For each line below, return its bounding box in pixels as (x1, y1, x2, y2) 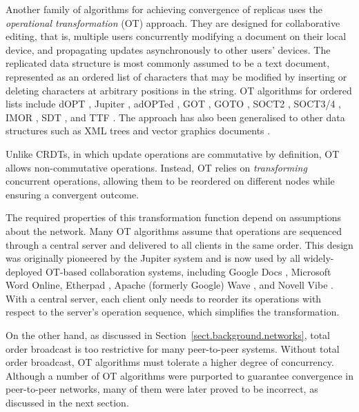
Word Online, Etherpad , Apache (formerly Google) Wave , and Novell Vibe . (6, 278, 333, 292)
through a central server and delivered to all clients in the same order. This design (6, 237, 353, 251)
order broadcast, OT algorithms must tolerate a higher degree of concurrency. (6, 355, 334, 369)
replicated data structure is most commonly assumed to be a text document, (6, 56, 330, 70)
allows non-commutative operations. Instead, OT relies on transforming (6, 160, 307, 174)
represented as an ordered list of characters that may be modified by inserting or (6, 69, 347, 83)
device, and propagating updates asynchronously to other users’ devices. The (6, 42, 331, 56)
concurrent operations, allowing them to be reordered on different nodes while (6, 174, 335, 188)
